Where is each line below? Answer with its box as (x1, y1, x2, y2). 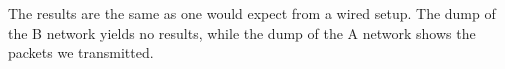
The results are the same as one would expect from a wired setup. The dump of (8, 3, 496, 23)
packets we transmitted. (8, 42, 154, 63)
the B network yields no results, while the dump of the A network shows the (8, 22, 476, 43)
